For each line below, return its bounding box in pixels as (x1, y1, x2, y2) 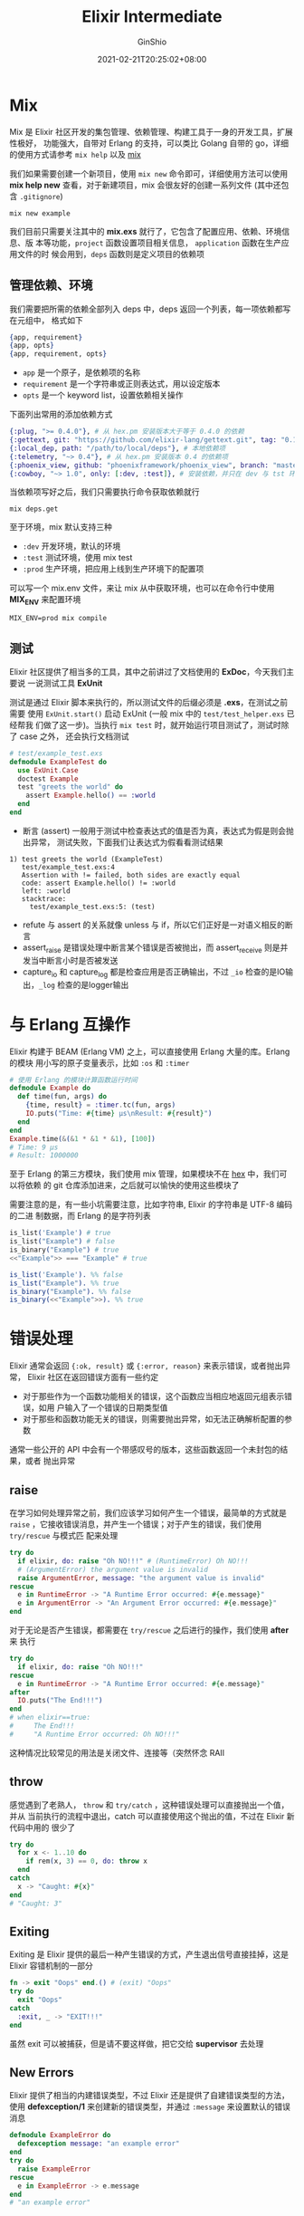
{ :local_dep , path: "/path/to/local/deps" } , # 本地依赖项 (9, 444, 226, 453)
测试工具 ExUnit (43, 677, 103, 688)
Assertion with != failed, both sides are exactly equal (21, 870, 242, 879)
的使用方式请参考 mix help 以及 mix (9, 149, 142, 159)
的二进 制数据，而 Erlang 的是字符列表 (9, 1211, 151, 1222)
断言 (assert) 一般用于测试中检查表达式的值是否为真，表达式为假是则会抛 (22, 825, 294, 836)
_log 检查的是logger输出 (38, 979, 129, 990)
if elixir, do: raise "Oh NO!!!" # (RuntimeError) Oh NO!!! (17, 1556, 249, 1566)
